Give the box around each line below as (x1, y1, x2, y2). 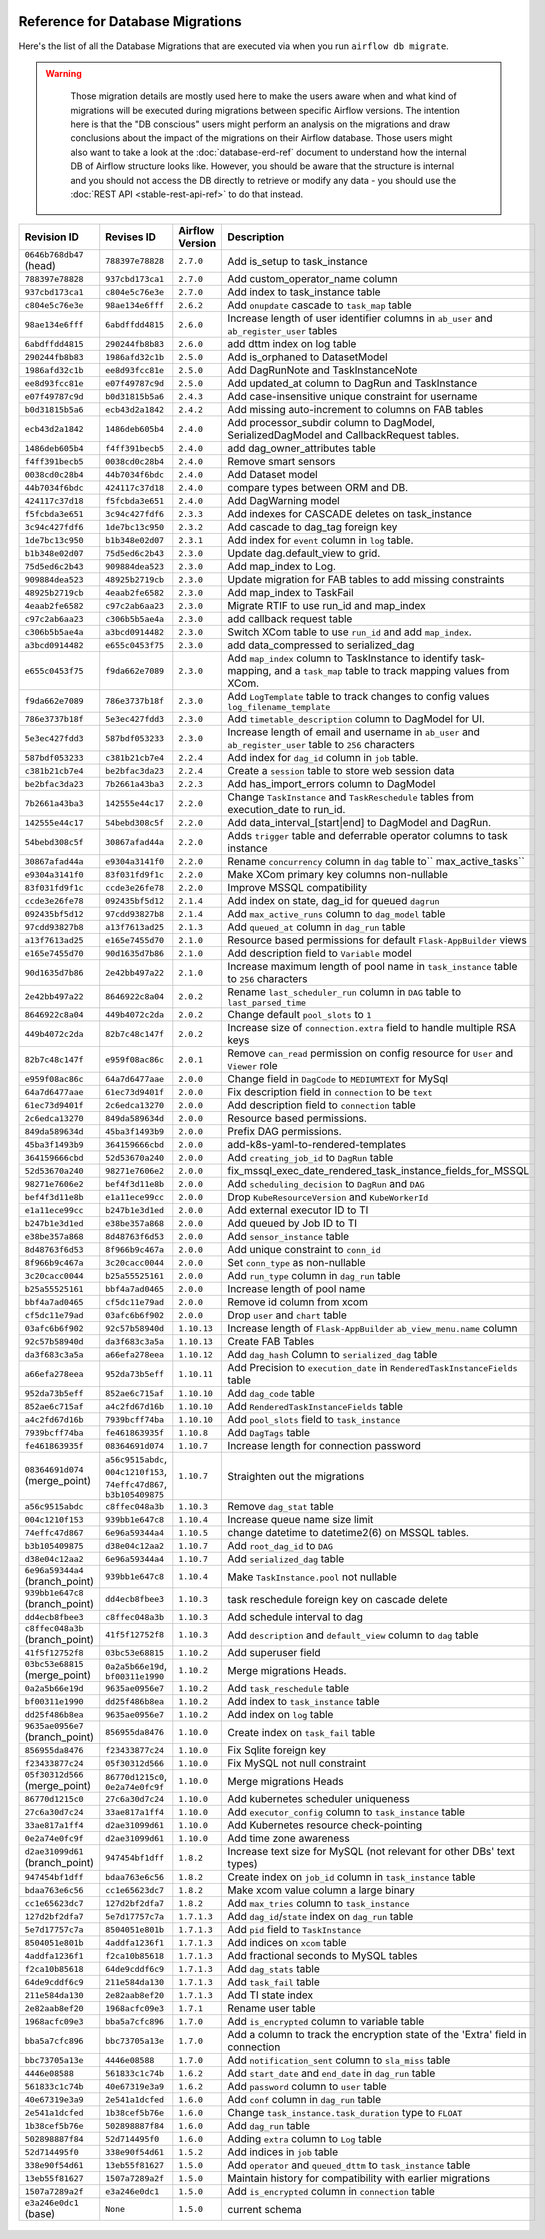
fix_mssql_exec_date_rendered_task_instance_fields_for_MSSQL (227, 1164, 530, 1178)
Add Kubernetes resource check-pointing (227, 1818, 423, 1832)
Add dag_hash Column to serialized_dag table (227, 1348, 438, 1362)
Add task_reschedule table (227, 1681, 350, 1695)
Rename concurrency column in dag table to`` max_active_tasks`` (227, 855, 525, 869)
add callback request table (227, 612, 353, 626)
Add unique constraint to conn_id (227, 1243, 381, 1257)
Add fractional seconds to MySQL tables (227, 1949, 418, 1963)
